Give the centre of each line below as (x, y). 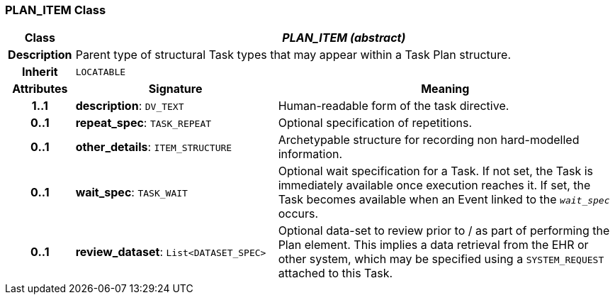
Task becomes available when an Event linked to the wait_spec (444, 200)
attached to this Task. (335, 273)
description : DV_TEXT (130, 106)
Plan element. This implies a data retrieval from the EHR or (433, 245)
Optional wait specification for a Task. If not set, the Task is (436, 171)
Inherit (40, 72)
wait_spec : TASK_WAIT (131, 193)
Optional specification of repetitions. (375, 123)
